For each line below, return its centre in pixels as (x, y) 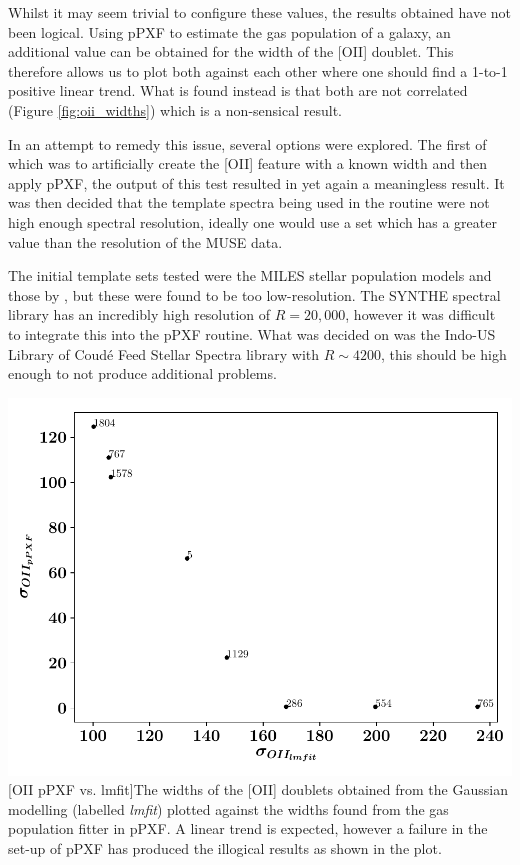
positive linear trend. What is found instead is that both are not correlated (238, 90)
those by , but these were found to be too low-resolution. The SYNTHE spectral (254, 294)
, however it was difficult (420, 314)
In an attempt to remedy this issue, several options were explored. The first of (247, 143)
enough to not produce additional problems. (142, 373)
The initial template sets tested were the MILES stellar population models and (250, 275)
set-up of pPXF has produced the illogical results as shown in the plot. (225, 848)
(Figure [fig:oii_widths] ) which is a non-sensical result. (175, 109)
